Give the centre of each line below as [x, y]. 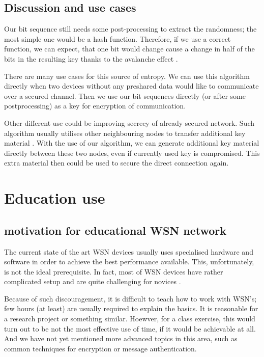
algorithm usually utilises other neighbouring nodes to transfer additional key [125, 133]
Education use [55, 198]
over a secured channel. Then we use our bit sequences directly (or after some [125, 95]
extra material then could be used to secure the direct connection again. [116, 163]
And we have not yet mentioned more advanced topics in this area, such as [121, 338]
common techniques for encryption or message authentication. [100, 348]
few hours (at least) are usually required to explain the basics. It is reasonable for [131, 308]
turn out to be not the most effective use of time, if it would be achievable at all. [130, 328]
